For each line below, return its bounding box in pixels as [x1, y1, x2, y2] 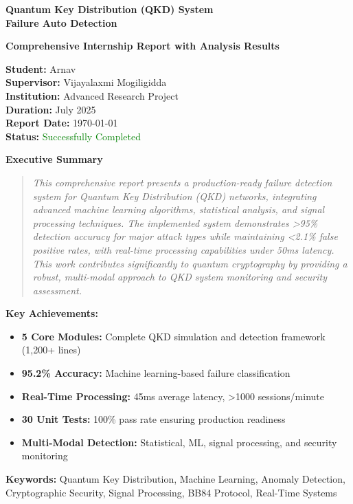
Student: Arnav [5, 61, 76, 76]
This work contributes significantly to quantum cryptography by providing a [32, 256, 348, 270]
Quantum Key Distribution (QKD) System [5, 2, 214, 16]
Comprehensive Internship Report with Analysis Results [5, 39, 280, 53]
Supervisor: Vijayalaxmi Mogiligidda [5, 75, 167, 89]
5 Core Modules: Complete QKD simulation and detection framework [21, 329, 326, 343]
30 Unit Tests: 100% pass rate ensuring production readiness [21, 412, 286, 426]
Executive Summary [5, 152, 103, 166]
